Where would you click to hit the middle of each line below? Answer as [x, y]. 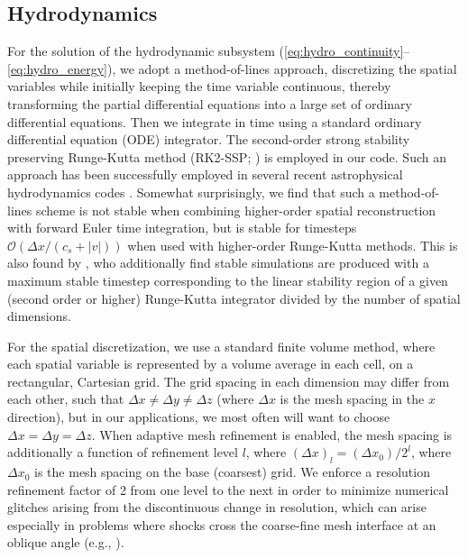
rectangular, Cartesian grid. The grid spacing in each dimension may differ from [229, 381]
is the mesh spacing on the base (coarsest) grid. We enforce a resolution [232, 472]
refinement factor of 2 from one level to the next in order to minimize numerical [228, 489]
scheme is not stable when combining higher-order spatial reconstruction [236, 210]
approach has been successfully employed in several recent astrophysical [205, 174]
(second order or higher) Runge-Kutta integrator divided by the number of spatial [234, 298]
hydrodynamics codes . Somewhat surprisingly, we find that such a [191, 192]
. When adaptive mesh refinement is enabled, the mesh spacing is [272, 434]
